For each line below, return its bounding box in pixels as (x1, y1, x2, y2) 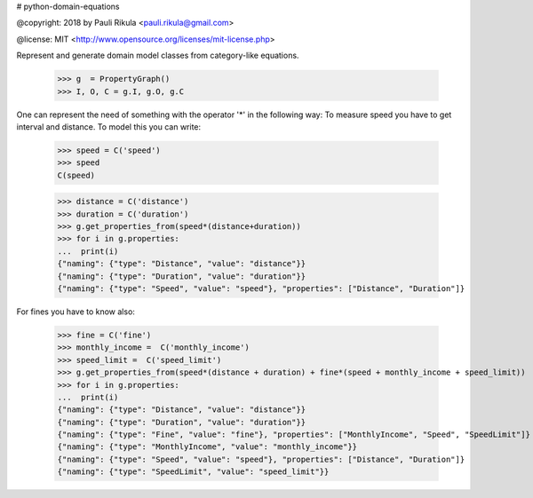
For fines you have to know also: (16, 306, 135, 317)
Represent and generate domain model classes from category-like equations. (16, 50, 299, 61)
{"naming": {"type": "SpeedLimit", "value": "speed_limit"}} (57, 467, 330, 477)
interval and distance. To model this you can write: (16, 121, 202, 132)
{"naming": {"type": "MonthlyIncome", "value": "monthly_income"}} (57, 442, 358, 452)
